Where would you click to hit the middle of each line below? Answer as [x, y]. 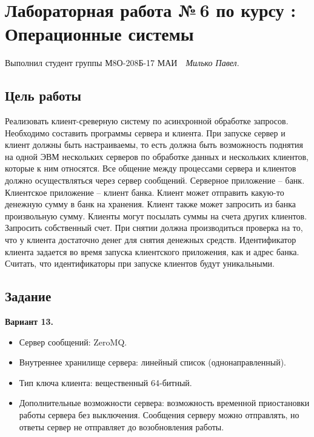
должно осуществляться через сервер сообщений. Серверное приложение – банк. [155, 180]
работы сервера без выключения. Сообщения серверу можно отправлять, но [159, 415]
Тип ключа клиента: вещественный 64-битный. [105, 382]
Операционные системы [99, 34]
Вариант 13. [29, 322]
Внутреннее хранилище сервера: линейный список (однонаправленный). [152, 362]
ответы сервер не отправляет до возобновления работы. [122, 426]
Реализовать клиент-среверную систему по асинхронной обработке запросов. [147, 121]
